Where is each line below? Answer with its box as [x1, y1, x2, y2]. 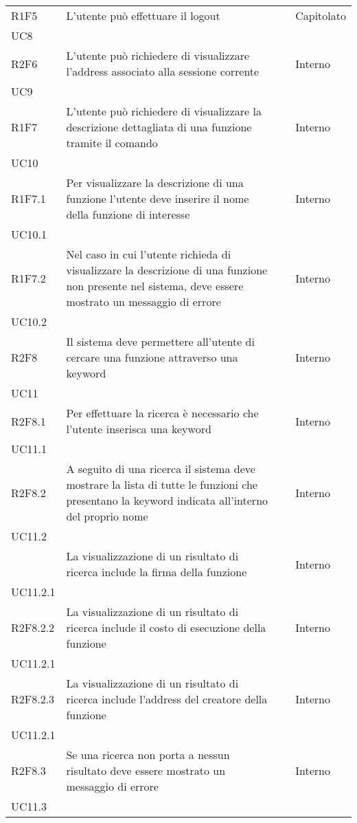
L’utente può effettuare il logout [66, 8, 220, 23]
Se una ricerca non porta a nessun [66, 747, 230, 762]
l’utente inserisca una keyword [66, 421, 211, 437]
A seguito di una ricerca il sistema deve [66, 461, 255, 476]
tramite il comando [66, 135, 158, 151]
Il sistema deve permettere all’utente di [66, 333, 255, 349]
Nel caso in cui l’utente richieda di [66, 246, 231, 262]
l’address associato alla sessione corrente [66, 63, 260, 79]
